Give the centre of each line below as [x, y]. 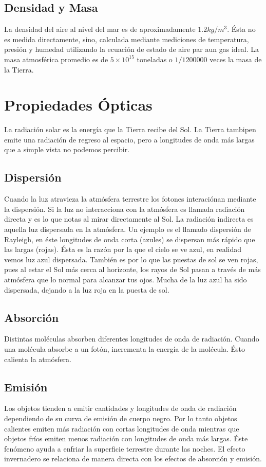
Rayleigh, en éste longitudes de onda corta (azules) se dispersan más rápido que [130, 239]
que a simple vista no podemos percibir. [67, 149]
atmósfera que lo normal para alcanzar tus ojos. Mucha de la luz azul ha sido [126, 280]
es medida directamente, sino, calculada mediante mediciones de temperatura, [127, 39]
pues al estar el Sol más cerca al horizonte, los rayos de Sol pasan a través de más [132, 269]
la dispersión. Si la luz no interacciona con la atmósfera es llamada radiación [125, 209]
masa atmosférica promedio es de [56, 59]
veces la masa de [236, 59]
